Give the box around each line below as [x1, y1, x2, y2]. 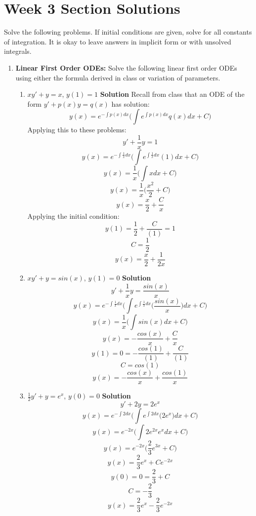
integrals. [4, 46, 32, 56]
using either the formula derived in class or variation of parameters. [15, 72, 220, 82]
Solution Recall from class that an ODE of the [100, 89, 245, 99]
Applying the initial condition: [27, 211, 120, 221]
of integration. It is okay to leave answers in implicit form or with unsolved [4, 36, 231, 46]
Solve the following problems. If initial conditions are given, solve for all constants [4, 27, 252, 37]
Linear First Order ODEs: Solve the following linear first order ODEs [15, 62, 237, 73]
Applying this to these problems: [27, 124, 127, 135]
